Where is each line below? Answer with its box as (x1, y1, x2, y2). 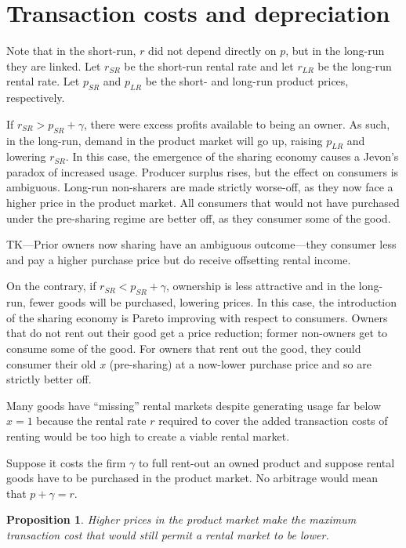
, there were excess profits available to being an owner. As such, (83, 115, 390, 132)
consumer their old (6, 355, 96, 372)
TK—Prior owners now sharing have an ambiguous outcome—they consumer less (6, 236, 397, 252)
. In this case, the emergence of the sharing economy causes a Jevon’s (65, 148, 399, 165)
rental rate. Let (6, 73, 80, 89)
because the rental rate (36, 412, 147, 429)
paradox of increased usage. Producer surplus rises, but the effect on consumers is (6, 163, 399, 180)
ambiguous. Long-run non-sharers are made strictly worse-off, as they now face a (6, 179, 393, 195)
